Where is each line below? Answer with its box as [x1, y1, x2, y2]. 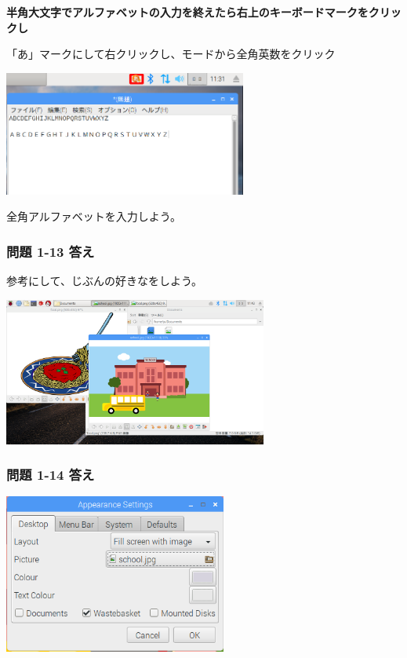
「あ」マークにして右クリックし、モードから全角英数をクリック [6, 46, 336, 62]
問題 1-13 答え [6, 241, 95, 261]
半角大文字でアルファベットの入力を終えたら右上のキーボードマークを [6, 4, 369, 20]
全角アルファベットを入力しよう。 [6, 208, 182, 225]
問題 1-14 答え [6, 465, 95, 484]
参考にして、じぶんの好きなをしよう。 [6, 272, 203, 289]
